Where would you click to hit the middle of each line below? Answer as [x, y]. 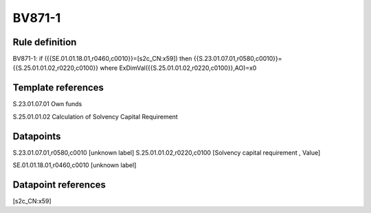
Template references [58, 88]
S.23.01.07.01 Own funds [47, 104]
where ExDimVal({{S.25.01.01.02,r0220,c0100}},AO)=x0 [178, 68]
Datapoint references [59, 185]
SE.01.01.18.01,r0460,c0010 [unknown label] [75, 165]
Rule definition [45, 42]
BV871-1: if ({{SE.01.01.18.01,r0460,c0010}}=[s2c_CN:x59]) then [102, 59]
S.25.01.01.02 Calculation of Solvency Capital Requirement [95, 116]
